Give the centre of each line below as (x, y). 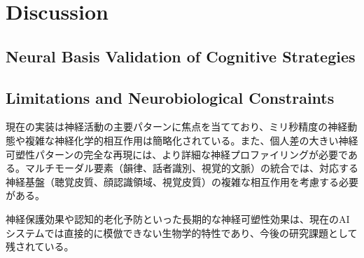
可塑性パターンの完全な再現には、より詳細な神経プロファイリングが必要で (177, 154)
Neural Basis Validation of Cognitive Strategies (181, 56)
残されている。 (40, 246)
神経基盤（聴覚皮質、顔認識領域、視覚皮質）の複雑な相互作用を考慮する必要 (182, 181)
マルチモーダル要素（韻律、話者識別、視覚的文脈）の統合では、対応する (191, 168)
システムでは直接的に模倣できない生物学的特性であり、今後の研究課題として (182, 232)
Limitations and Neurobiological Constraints (170, 97)
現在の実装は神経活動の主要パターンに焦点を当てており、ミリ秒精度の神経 (177, 127)
